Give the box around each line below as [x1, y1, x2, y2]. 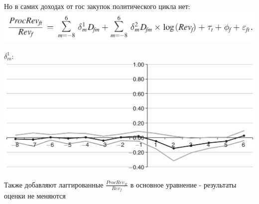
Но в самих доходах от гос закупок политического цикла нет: [4, 1, 190, 11]
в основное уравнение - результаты [130, 179, 237, 190]
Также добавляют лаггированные [4, 179, 104, 190]
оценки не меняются [4, 191, 66, 201]
